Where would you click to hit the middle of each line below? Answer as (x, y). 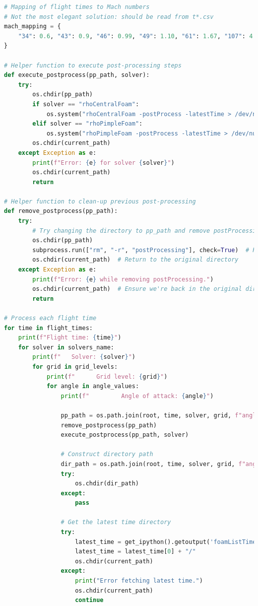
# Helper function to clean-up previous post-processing (100, 201)
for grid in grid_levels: (75, 367)
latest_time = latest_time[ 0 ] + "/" (135, 552)
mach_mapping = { (32, 27)
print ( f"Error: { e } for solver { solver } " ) (103, 163)
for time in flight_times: (48, 328)
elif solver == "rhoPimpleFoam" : (88, 124)
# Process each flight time (50, 318)
